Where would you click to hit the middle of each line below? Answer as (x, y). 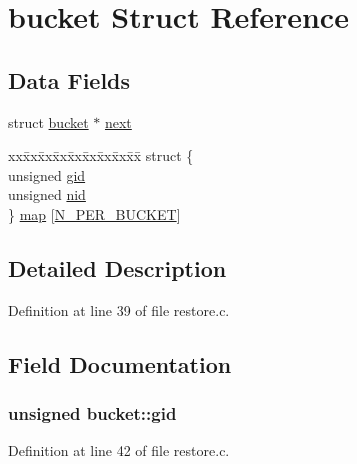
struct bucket (48, 121)
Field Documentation (120, 363)
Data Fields (69, 79)
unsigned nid (47, 194)
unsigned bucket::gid (92, 413)
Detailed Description (117, 267)
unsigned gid (47, 174)
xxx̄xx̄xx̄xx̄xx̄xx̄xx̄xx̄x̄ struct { (101, 155)
